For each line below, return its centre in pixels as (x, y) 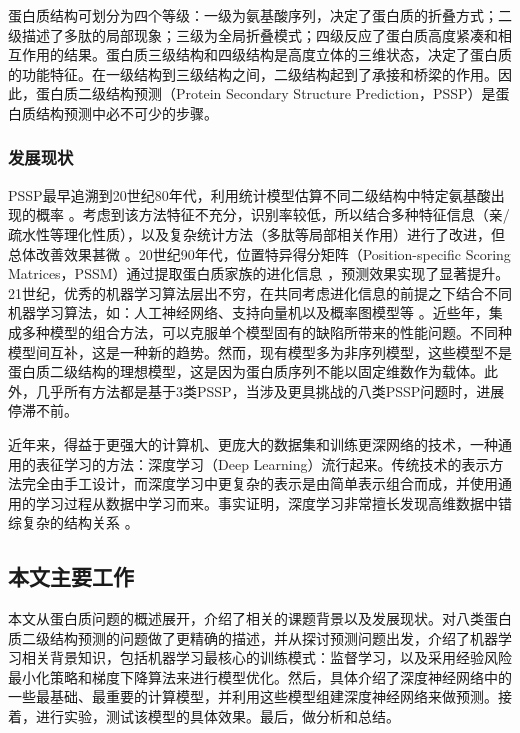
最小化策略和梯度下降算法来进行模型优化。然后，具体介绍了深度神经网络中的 (260, 676)
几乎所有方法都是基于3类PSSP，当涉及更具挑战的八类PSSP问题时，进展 (270, 390)
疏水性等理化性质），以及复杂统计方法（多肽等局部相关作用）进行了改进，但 (256, 233)
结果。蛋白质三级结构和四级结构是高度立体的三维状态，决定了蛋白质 (287, 54)
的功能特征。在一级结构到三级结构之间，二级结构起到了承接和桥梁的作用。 (253, 73)
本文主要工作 (71, 576)
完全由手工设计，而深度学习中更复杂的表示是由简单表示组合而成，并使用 (259, 483)
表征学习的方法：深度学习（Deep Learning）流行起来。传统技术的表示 (262, 463)
